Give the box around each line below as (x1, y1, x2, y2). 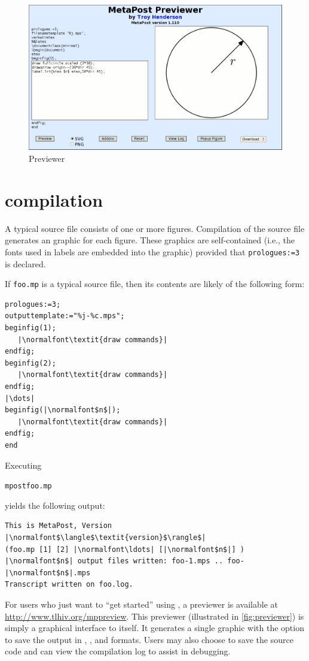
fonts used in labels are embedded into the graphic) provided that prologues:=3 (5, 245, 300, 258)
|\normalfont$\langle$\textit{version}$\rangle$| (5, 533, 206, 542)
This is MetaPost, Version (5, 521, 112, 530)
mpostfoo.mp (5, 482, 52, 491)
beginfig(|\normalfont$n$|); (5, 406, 121, 415)
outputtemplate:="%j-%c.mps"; (5, 312, 125, 321)
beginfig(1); (5, 324, 56, 333)
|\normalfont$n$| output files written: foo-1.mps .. (5, 557, 224, 566)
